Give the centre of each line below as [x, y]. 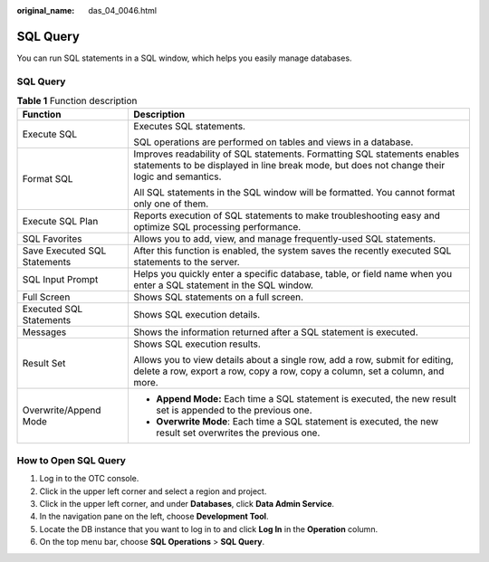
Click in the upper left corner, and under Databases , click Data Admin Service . [187, 503]
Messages [44, 332]
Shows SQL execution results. [197, 344]
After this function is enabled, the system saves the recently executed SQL [292, 251]
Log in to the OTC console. [89, 479]
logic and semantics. [177, 176]
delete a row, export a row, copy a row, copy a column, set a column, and [289, 371]
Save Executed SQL [64, 251]
